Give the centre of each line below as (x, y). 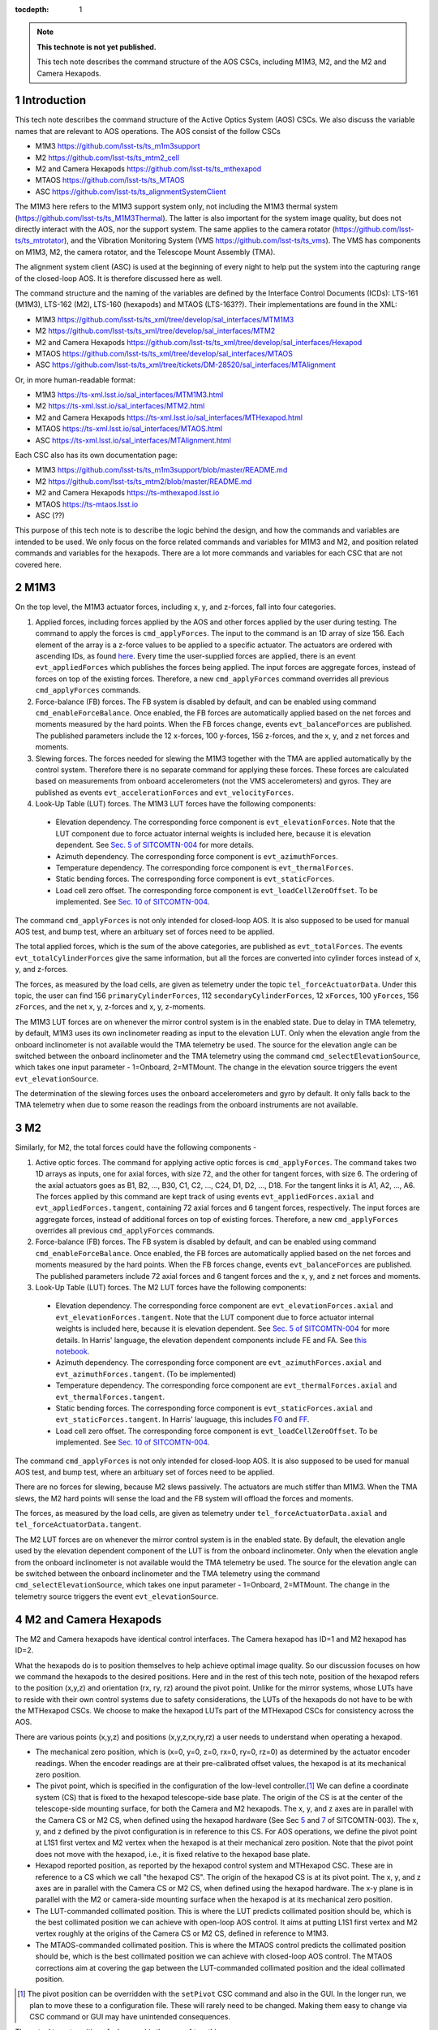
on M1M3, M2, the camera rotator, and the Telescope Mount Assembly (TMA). (145, 252)
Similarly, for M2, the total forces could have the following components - (136, 1147)
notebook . (73, 1351)
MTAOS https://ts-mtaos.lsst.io (87, 504)
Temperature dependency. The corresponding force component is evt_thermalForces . (205, 868)
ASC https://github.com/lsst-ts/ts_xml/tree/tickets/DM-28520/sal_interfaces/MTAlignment (185, 365)
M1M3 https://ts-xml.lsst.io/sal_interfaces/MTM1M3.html (129, 395)
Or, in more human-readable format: (75, 380)
